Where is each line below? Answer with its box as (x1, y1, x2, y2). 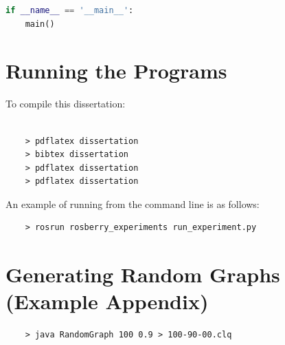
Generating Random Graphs (5, 260, 280, 289)
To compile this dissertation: (5, 96, 126, 111)
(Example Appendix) (5, 287, 209, 315)
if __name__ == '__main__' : (5, 6, 134, 15)
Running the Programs (5, 56, 227, 85)
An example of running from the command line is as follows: (5, 196, 260, 211)
